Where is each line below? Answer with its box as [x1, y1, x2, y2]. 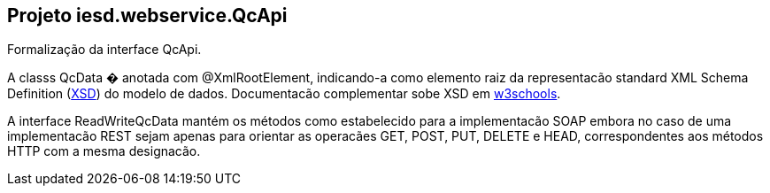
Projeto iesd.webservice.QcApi [7, 4, 288, 27]
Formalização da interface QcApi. [7, 42, 202, 58]
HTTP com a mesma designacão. [7, 143, 201, 159]
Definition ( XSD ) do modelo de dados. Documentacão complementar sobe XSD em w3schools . [7, 86, 561, 102]
